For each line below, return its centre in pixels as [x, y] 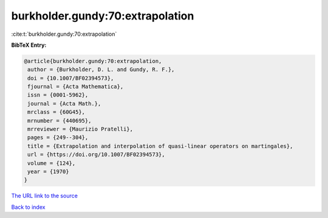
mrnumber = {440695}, [60, 121]
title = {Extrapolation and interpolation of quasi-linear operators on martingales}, [160, 146]
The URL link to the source [45, 196]
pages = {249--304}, [58, 138]
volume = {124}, [52, 163]
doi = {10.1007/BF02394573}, [71, 78]
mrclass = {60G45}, [56, 112]
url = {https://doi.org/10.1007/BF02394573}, [96, 155]
